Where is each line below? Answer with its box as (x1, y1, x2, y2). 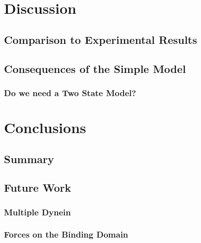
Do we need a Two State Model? (4, 86, 136, 99)
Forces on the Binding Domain (4, 228, 129, 241)
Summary (4, 151, 54, 166)
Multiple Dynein (4, 206, 71, 218)
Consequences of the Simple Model (4, 61, 186, 76)
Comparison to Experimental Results (4, 32, 198, 47)
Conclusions (4, 117, 86, 137)
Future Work (4, 180, 71, 195)
